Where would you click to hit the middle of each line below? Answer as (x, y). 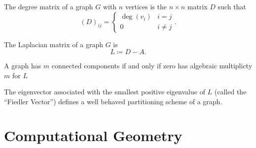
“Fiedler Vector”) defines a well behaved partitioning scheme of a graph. (113, 101)
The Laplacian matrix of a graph (54, 44)
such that (232, 6)
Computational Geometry (93, 135)
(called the (230, 92)
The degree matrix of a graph (49, 6)
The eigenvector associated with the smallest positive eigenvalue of (105, 92)
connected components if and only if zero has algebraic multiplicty (152, 66)
